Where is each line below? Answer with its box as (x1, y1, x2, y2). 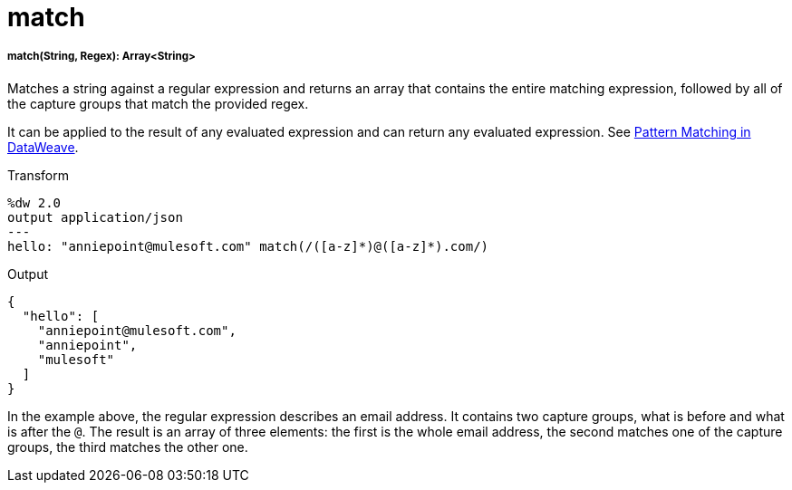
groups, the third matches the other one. (7, 438, 248, 455)
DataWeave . (7, 139, 79, 155)
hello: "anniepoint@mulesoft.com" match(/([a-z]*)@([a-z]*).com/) (7, 238, 489, 254)
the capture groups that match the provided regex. (7, 95, 309, 111)
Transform (7, 167, 69, 183)
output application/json (7, 209, 183, 225)
